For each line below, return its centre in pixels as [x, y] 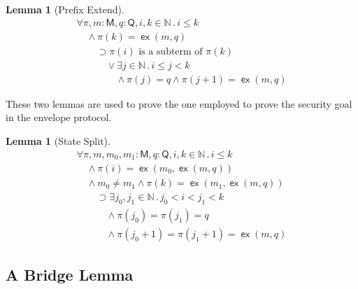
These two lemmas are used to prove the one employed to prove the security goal [179, 103]
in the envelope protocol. [59, 117]
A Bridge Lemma [70, 275]
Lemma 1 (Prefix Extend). [65, 9]
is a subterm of [171, 51]
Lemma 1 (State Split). [58, 140]
